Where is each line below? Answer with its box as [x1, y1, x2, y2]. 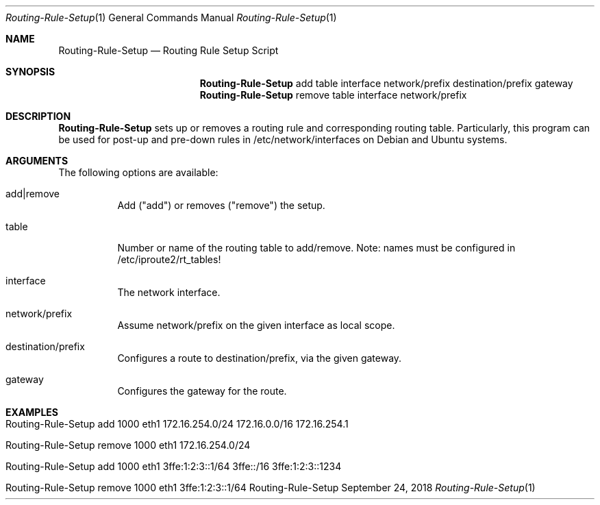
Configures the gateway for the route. [117, 385, 287, 397]
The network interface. [117, 286, 221, 298]
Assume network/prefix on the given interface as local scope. [117, 319, 395, 331]
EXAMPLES [5, 406, 58, 418]
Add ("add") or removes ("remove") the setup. [117, 199, 325, 211]
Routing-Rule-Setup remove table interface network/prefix [199, 89, 467, 101]
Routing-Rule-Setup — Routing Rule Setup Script [58, 45, 279, 56]
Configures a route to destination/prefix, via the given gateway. [117, 352, 402, 364]
